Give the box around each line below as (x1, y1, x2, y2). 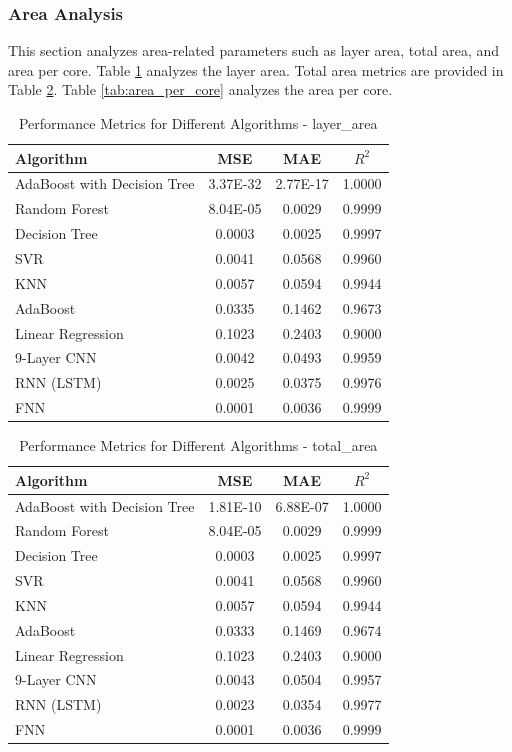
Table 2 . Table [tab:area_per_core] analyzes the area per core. (8, 79, 393, 100)
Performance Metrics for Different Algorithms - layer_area (18, 113, 378, 133)
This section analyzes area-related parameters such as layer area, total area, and (8, 40, 500, 61)
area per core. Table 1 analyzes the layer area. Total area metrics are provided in (8, 59, 504, 80)
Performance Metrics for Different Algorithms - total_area (19, 435, 378, 456)
